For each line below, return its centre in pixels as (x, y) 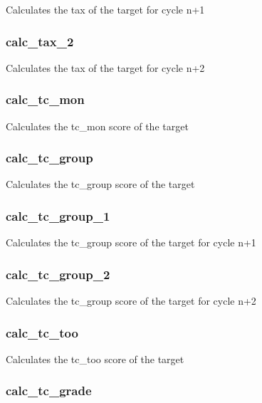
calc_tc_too (42, 332)
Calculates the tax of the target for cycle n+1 (105, 9)
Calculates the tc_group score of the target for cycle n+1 (131, 242)
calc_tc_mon (45, 99)
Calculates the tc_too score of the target (95, 358)
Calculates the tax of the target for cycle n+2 (105, 67)
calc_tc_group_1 (58, 215)
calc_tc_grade (49, 391)
